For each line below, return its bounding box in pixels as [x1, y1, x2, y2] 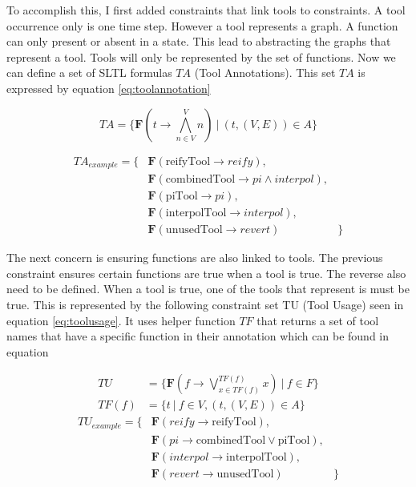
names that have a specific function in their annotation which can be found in [6, 328, 390, 344]
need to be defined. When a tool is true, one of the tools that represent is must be [6, 280, 410, 297]
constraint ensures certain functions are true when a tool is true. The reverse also [6, 264, 406, 281]
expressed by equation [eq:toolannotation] [6, 79, 211, 96]
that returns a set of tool [256, 312, 379, 328]
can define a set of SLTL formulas [6, 64, 172, 81]
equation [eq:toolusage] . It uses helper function [6, 312, 236, 328]
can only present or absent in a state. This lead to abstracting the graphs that [6, 33, 391, 50]
